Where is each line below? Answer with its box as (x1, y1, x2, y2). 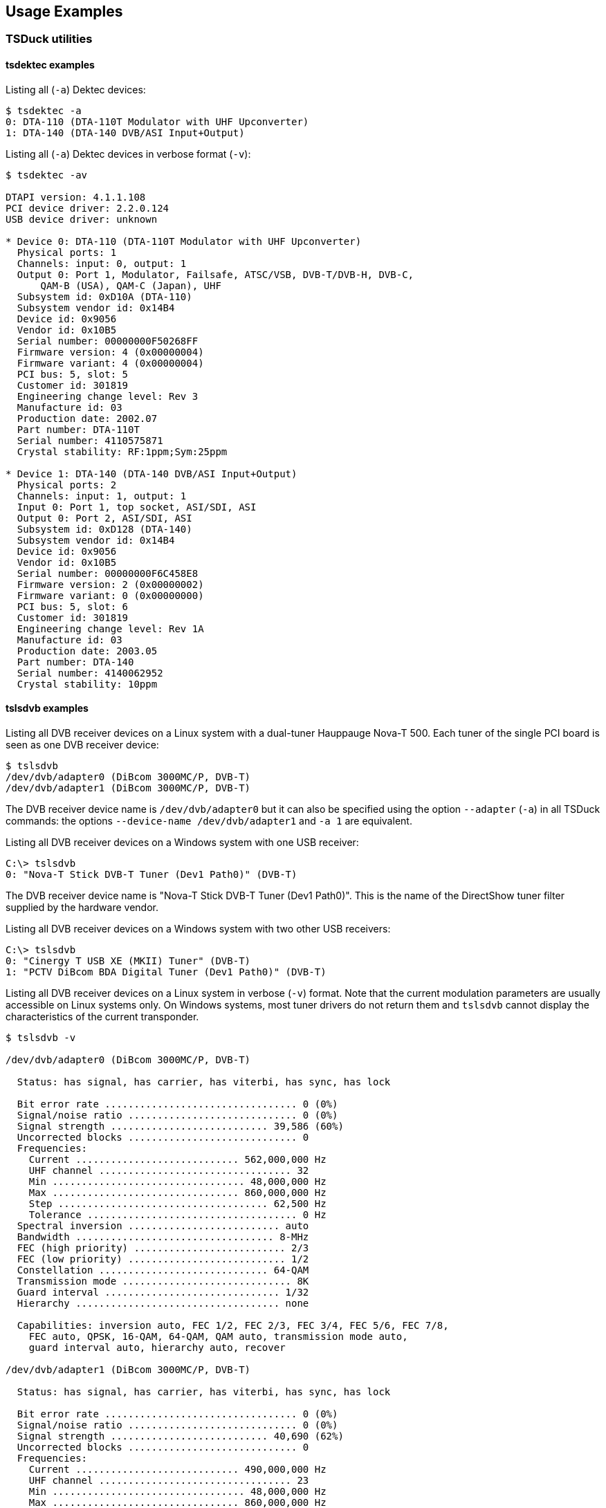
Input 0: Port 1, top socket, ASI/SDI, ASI (17, 501, 257, 513)
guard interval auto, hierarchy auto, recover (28, 1341, 286, 1353)
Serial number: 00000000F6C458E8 (17, 567, 199, 579)
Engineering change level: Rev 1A (17, 623, 204, 634)
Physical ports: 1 (17, 246, 117, 258)
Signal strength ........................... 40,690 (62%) (17, 1430, 344, 1442)
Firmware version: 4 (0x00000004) (17, 346, 204, 358)
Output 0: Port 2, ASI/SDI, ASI (17, 512, 192, 524)
